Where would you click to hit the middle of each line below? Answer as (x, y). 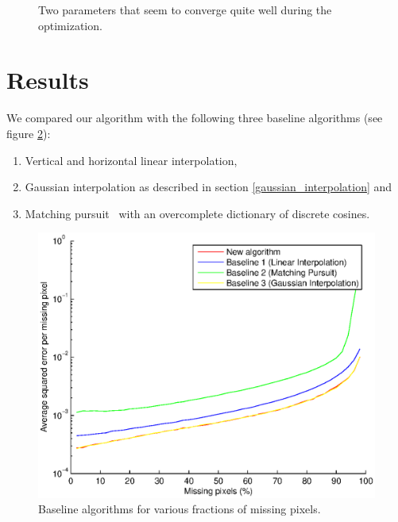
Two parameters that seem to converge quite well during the (185, 10)
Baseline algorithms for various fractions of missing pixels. (180, 509)
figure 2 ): (29, 133)
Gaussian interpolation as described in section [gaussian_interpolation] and (209, 187)
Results (48, 80)
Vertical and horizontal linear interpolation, (131, 160)
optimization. (70, 25)
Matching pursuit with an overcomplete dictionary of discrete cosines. (197, 213)
